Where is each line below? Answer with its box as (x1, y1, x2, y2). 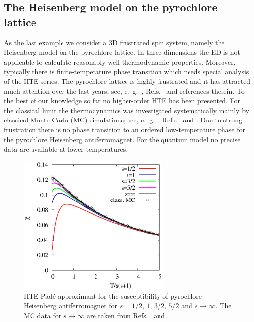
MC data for (24, 310, 62, 320)
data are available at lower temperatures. (4, 144, 128, 154)
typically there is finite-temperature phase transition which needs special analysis (4, 66, 249, 77)
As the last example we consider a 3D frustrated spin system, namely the (4, 37, 225, 47)
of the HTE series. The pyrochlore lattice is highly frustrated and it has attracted (4, 76, 251, 86)
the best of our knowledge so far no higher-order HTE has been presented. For (4, 95, 241, 106)
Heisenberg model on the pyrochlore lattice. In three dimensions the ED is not (4, 47, 240, 57)
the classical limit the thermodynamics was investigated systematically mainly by (4, 105, 249, 115)
